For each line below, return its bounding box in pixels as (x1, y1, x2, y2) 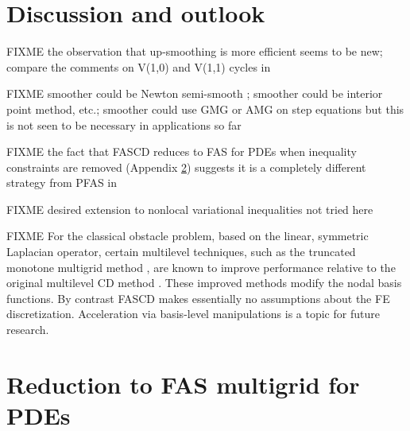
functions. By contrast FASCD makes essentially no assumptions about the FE (6, 289, 390, 306)
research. (6, 321, 49, 338)
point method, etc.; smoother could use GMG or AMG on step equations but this (6, 100, 404, 117)
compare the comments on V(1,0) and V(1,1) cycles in (6, 58, 271, 75)
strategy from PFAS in (6, 174, 118, 191)
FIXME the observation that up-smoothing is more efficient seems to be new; (6, 43, 383, 60)
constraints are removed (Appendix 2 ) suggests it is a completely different (6, 158, 366, 175)
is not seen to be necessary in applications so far (6, 116, 242, 133)
